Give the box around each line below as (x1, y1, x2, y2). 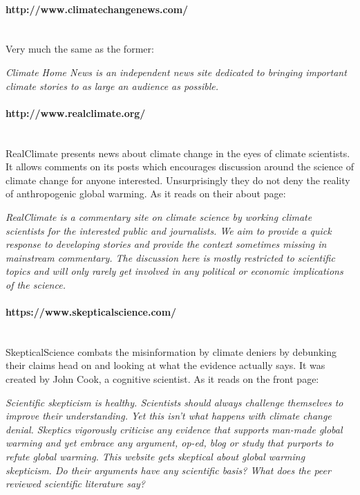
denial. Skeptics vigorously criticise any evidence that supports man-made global (6, 422, 343, 436)
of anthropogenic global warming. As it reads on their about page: (6, 186, 286, 201)
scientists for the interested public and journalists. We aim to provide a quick (6, 223, 332, 237)
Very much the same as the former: (6, 42, 154, 56)
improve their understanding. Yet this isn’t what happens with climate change (6, 408, 332, 423)
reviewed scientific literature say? (6, 476, 146, 491)
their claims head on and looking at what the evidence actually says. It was (6, 358, 325, 372)
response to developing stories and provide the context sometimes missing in (6, 237, 327, 251)
